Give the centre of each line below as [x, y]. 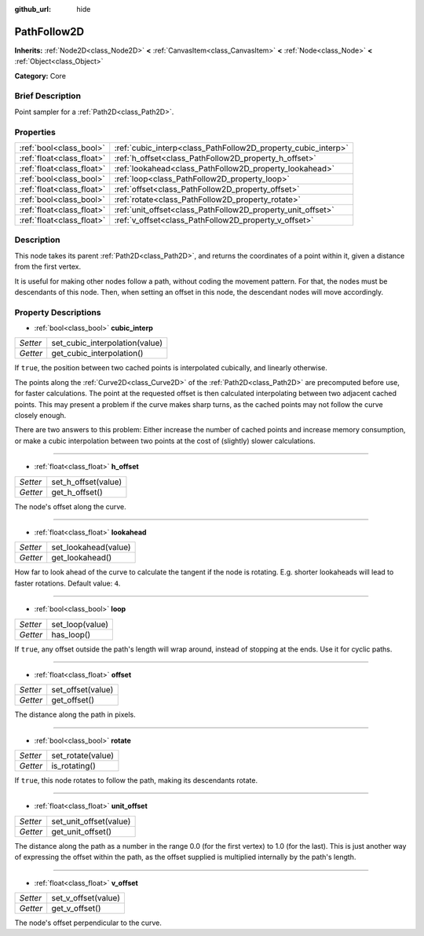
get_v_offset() [76, 908]
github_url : [33, 9]
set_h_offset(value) [87, 482]
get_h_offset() [77, 492]
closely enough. [40, 415]
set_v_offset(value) [86, 898]
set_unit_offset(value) [91, 821]
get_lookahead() [82, 558]
